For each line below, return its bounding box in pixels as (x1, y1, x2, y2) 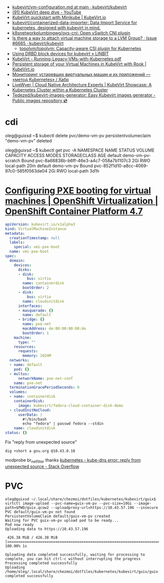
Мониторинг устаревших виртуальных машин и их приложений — (12, 72, 151, 77)
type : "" (18, 340, 36, 345)
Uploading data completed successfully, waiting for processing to (5, 552, 145, 557)
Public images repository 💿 (12, 97, 67, 103)
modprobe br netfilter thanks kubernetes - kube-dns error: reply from (5, 457, 141, 464)
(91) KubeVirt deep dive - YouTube (12, 9, 82, 15)
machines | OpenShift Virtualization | (5, 195, 159, 207)
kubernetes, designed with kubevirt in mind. (12, 25, 101, 31)
